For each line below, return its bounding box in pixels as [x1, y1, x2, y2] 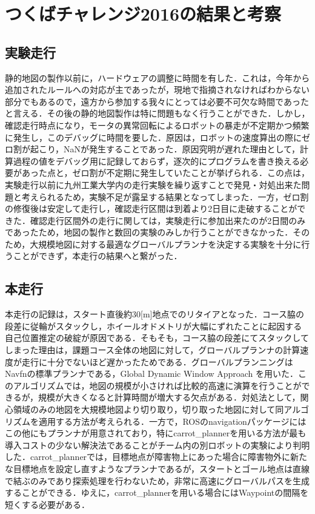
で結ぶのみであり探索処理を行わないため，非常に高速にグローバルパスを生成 [5, 474, 310, 487]
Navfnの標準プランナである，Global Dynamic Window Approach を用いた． [5, 367, 299, 380]
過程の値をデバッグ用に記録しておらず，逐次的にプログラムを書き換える [13, 154, 300, 167]
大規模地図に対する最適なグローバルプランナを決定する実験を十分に [30, 237, 302, 250]
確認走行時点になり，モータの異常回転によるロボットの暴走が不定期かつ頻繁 [5, 118, 310, 131]
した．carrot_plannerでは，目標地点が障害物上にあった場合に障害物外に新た [5, 450, 308, 463]
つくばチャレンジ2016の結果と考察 [5, 1, 282, 26]
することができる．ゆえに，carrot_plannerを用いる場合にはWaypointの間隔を [5, 486, 309, 499]
